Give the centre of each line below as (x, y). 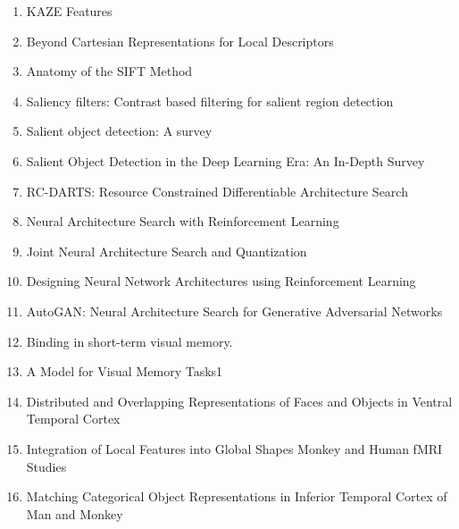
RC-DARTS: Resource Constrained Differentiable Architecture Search (217, 191)
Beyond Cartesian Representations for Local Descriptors (180, 41)
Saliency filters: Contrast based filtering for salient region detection (210, 101)
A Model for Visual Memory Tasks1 (125, 371)
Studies (46, 466)
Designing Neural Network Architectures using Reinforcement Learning (221, 281)
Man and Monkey (75, 513)
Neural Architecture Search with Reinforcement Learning (183, 221)
